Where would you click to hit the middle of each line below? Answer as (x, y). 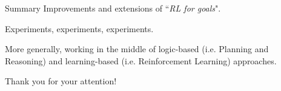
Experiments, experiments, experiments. (79, 28)
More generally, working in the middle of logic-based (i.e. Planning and (137, 49)
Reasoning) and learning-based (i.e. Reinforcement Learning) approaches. (141, 60)
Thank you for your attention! (61, 81)
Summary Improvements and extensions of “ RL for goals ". (113, 8)
